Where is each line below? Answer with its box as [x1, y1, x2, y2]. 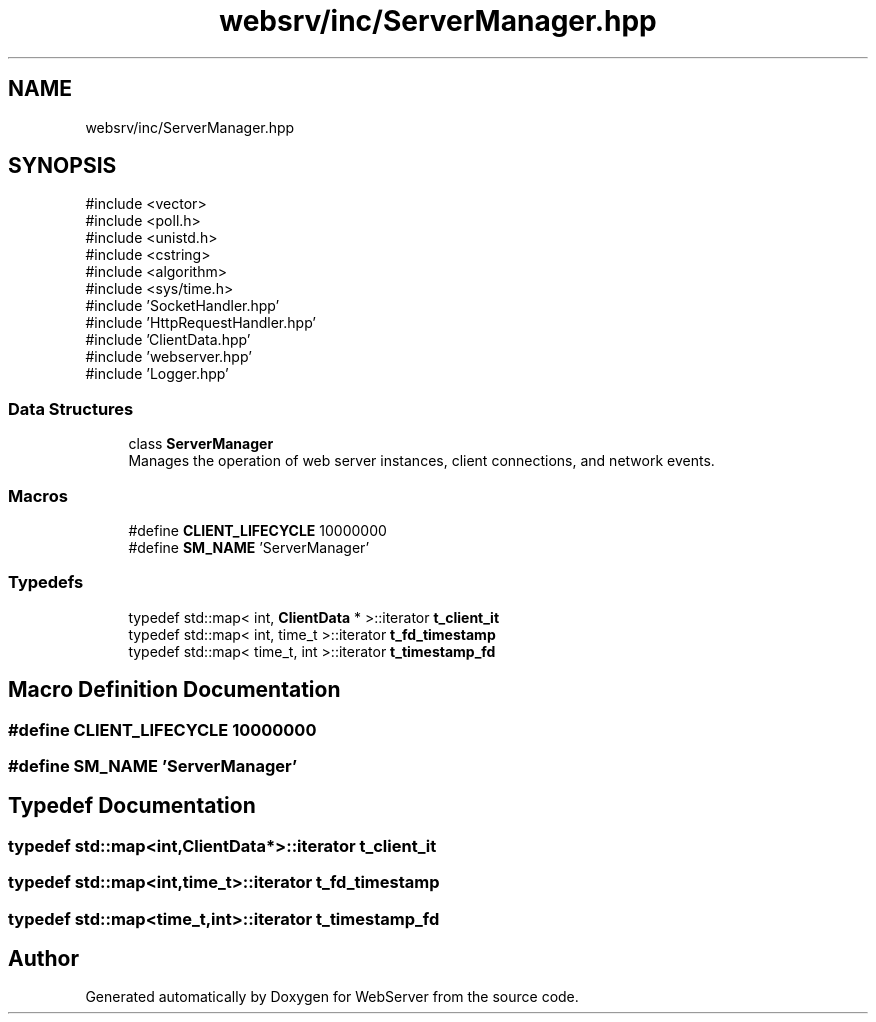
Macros [8, 485, 68, 506]
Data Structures [8, 398, 134, 419]
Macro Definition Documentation [8, 677, 341, 703]
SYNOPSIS [8, 153, 117, 179]
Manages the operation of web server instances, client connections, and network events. [128, 452, 715, 470]
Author [8, 945, 79, 971]
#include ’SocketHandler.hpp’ [85, 297, 280, 315]
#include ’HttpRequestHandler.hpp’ [85, 314, 317, 332]
